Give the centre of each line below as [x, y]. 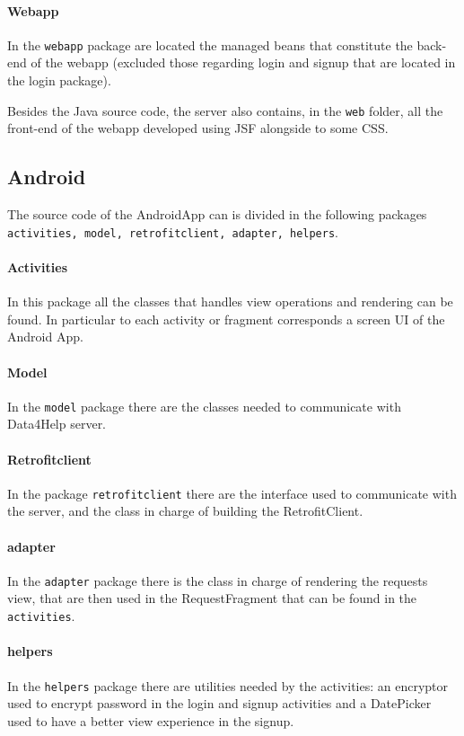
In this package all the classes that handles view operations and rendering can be [230, 301]
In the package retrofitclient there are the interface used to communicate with [232, 493]
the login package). [59, 80]
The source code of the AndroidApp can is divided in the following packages [217, 214]
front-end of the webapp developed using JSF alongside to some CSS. [198, 128]
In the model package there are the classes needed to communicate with [204, 406]
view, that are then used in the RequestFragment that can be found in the [212, 598]
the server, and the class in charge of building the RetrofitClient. [185, 511]
